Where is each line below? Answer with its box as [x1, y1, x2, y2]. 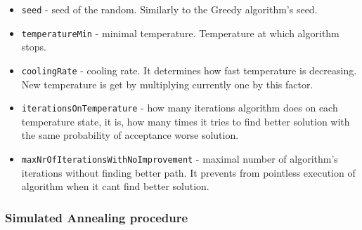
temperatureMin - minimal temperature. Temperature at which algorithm [21, 25, 340, 40]
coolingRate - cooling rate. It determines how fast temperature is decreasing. [21, 62, 357, 77]
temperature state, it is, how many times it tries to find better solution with [21, 114, 350, 128]
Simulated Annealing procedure [5, 208, 188, 226]
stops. [21, 39, 46, 54]
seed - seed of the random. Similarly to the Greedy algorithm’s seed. [21, 2, 318, 16]
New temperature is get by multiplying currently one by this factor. [21, 76, 313, 91]
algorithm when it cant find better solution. [21, 179, 209, 194]
